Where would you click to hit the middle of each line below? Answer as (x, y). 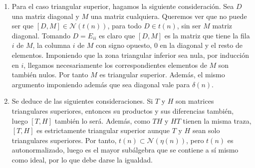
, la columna (52, 45)
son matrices (195, 101)
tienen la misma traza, (217, 120)
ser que (23, 26)
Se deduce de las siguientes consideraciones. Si (82, 101)
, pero (195, 140)
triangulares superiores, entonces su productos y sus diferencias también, (123, 110)
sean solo (206, 130)
